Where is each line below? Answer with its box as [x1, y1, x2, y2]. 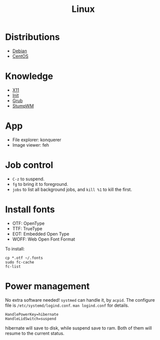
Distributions [5, 31, 60, 43]
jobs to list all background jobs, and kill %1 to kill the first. [12, 186, 132, 192]
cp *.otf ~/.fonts [5, 255, 43, 260]
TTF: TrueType [12, 225, 43, 232]
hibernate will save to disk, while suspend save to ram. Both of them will [5, 325, 152, 331]
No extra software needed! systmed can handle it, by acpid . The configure [5, 297, 155, 303]
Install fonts [5, 204, 55, 215]
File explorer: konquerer [12, 137, 61, 143]
